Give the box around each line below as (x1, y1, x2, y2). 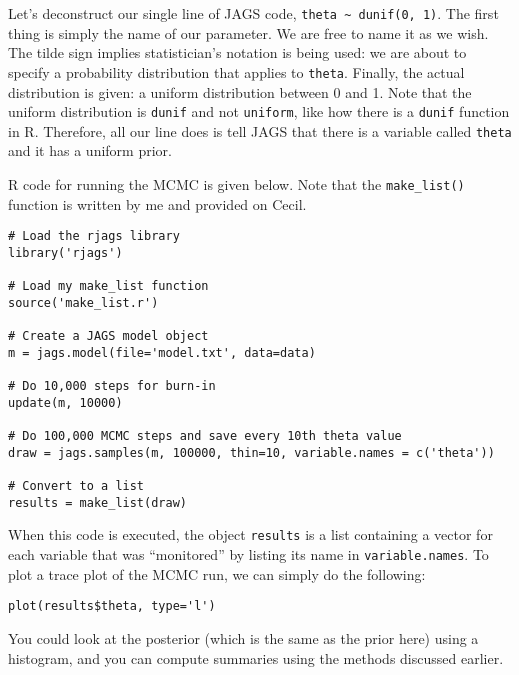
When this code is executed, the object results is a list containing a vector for (8, 524, 493, 545)
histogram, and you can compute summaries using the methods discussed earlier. (8, 647, 504, 668)
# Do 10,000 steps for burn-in (8, 379, 216, 394)
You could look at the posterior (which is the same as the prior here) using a (8, 627, 479, 648)
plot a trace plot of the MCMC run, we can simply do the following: (8, 563, 426, 584)
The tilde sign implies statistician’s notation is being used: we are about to (8, 42, 467, 63)
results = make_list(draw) (8, 495, 187, 510)
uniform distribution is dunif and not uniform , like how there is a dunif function (8, 101, 510, 122)
